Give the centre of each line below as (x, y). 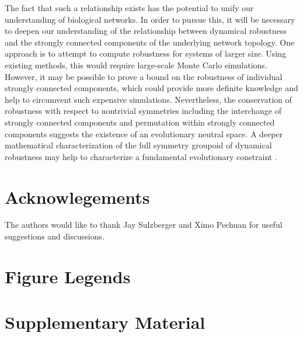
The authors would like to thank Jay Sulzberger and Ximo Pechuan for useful (144, 225)
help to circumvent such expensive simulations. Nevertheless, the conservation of (148, 99)
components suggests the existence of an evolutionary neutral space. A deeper (144, 133)
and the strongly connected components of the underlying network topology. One (150, 42)
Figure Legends (68, 276)
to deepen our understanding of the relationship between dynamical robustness (146, 31)
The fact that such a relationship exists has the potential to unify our (129, 8)
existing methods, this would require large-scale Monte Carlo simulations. (136, 65)
